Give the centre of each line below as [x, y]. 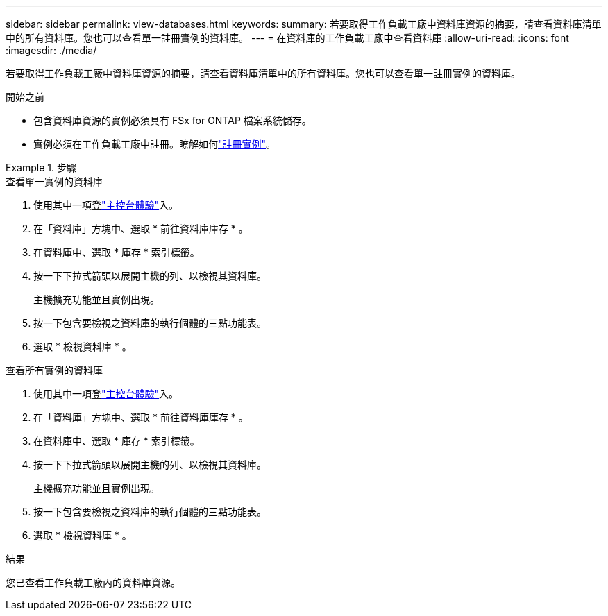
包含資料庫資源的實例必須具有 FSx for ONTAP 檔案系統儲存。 [172, 120]
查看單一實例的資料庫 [54, 181]
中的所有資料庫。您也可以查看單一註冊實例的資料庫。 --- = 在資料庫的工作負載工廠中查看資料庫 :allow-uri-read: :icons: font [287, 38]
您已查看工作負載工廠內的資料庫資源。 [93, 582]
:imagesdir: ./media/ [51, 50]
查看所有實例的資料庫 [54, 370]
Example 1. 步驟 [41, 168]
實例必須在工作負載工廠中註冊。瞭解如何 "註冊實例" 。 [155, 144]
